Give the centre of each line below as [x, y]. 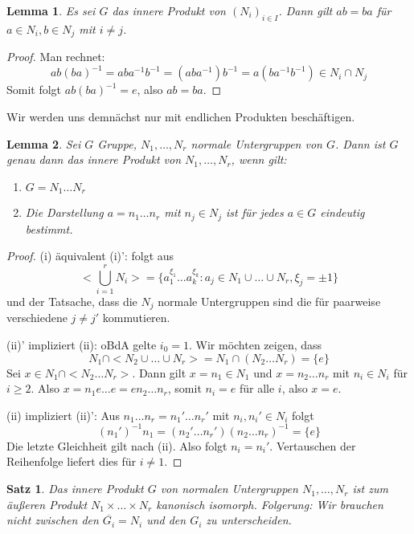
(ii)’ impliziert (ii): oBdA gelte [82, 344]
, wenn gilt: [259, 159]
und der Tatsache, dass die [72, 301]
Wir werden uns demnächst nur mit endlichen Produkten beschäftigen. [181, 116]
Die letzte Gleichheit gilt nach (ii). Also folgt [117, 445]
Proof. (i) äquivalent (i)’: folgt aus [90, 256]
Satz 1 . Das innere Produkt [75, 489]
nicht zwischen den [53, 520]
